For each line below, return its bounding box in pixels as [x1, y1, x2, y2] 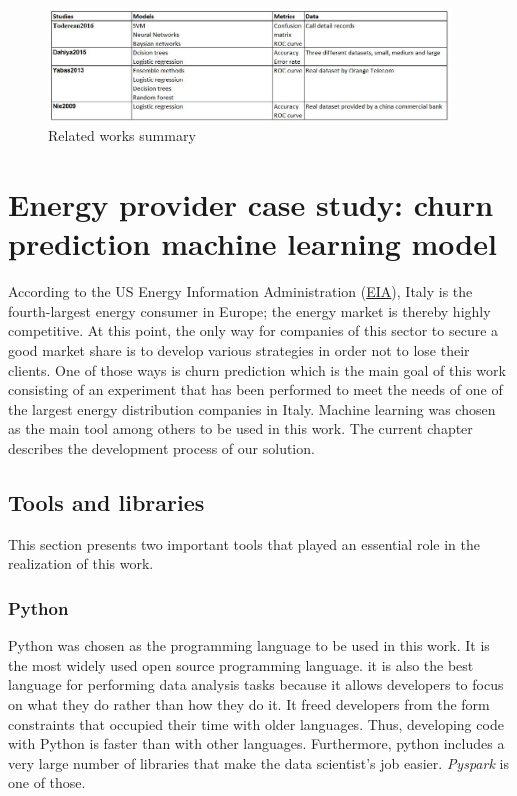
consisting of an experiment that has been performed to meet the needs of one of [8, 379, 503, 400]
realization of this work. [8, 553, 154, 574]
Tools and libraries [8, 486, 205, 517]
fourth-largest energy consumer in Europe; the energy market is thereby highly [8, 300, 491, 321]
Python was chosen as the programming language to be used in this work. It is [8, 635, 490, 656]
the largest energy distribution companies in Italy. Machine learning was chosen [8, 398, 496, 419]
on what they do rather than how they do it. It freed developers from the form [8, 693, 490, 714]
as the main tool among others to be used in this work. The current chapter [8, 418, 473, 439]
